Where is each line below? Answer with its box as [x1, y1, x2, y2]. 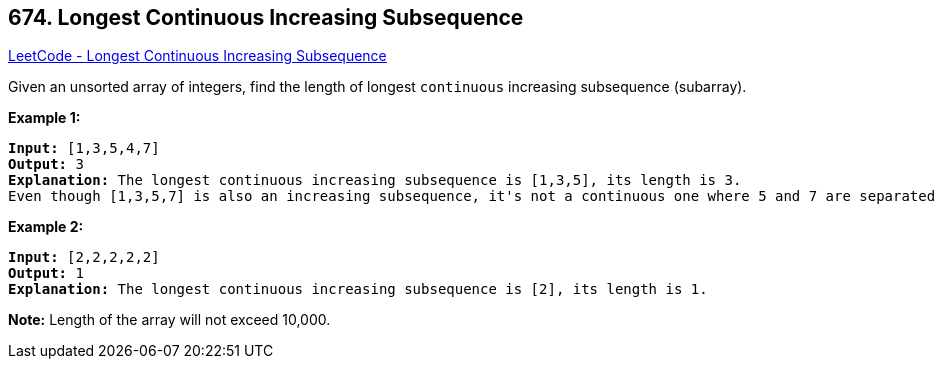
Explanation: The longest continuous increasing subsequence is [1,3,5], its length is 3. [8, 172, 742, 189]
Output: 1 [8, 265, 84, 282]
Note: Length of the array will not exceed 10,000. [8, 311, 331, 329]
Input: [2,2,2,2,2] [8, 249, 160, 266]
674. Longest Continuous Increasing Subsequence [8, 5, 524, 30]
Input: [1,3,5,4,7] [8, 140, 160, 157]
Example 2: [8, 218, 84, 236]
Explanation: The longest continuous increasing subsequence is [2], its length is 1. [8, 281, 708, 298]
